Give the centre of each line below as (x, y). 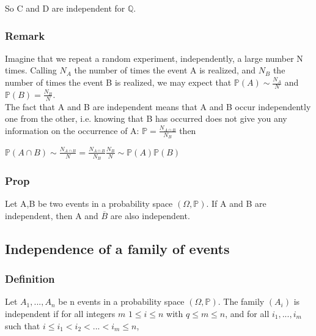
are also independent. (150, 215)
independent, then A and (52, 215)
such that (23, 325)
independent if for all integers (60, 314)
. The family (241, 301)
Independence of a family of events (117, 248)
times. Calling (31, 70)
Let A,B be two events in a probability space (89, 203)
